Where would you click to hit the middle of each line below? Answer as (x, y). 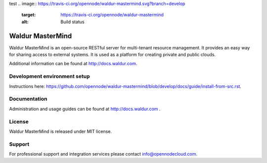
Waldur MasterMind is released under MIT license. (61, 131)
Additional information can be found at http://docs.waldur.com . (73, 64)
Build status (72, 22)
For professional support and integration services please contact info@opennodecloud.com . (103, 154)
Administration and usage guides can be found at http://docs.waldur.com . (85, 109)
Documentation (28, 99)
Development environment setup (49, 77)
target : (29, 15)
